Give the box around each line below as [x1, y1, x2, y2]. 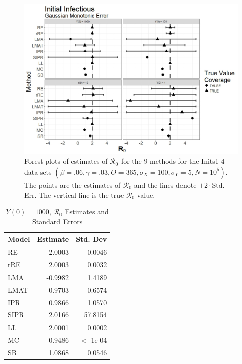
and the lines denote [134, 179, 197, 190]
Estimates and [65, 206, 109, 217]
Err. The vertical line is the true [24, 189, 124, 200]
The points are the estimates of [24, 179, 121, 190]
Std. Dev [76, 234, 107, 244]
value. [137, 189, 155, 200]
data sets [24, 166, 52, 177]
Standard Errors [32, 216, 83, 226]
